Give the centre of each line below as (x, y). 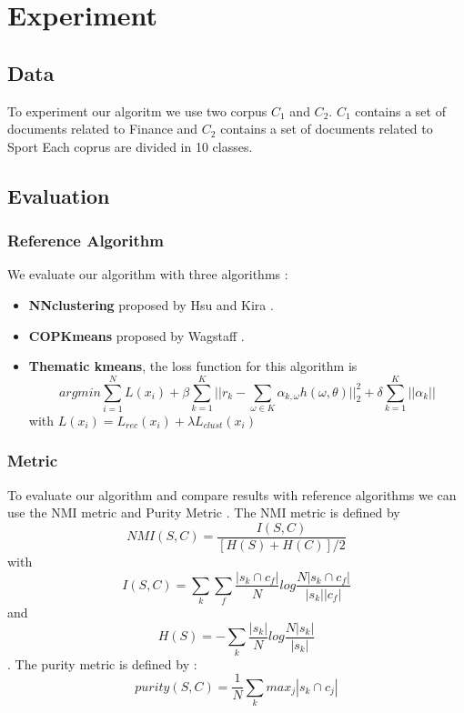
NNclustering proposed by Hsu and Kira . (151, 304)
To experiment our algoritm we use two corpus (137, 110)
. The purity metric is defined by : (102, 663)
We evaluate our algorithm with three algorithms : (148, 274)
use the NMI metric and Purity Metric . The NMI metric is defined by (204, 512)
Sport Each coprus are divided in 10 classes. (130, 146)
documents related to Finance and (103, 129)
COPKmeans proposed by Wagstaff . (136, 335)
